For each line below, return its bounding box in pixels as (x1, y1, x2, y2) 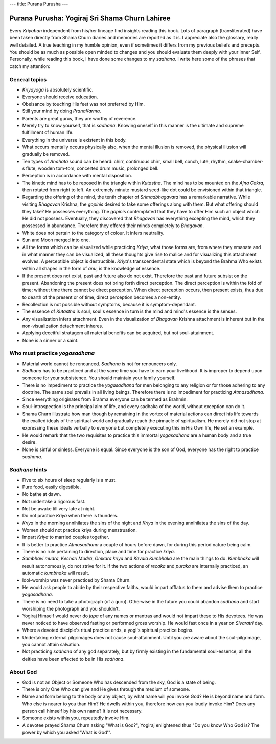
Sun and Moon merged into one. (22, 237, 90, 243)
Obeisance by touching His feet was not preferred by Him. (22, 101, 145, 107)
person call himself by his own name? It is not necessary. (22, 708, 143, 714)
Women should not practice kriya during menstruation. (22, 527, 137, 533)
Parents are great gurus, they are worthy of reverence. (22, 115, 137, 121)
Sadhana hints (9, 466, 47, 473)
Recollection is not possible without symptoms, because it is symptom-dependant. (22, 301, 196, 307)
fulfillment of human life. (22, 129, 74, 136)
